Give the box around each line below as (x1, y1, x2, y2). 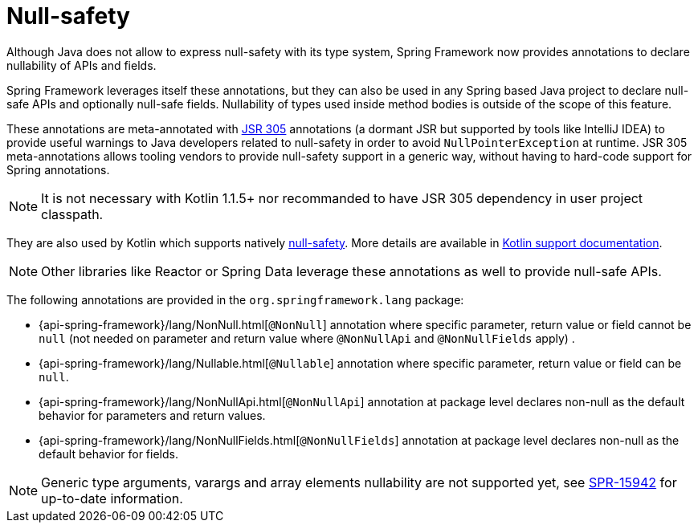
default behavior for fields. (39, 446, 178, 461)
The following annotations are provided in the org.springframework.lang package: (6, 292, 464, 307)
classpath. (41, 205, 104, 222)
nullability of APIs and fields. (6, 58, 157, 72)
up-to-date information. (41, 490, 183, 507)
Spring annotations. (6, 162, 110, 177)
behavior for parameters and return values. (39, 408, 266, 422)
